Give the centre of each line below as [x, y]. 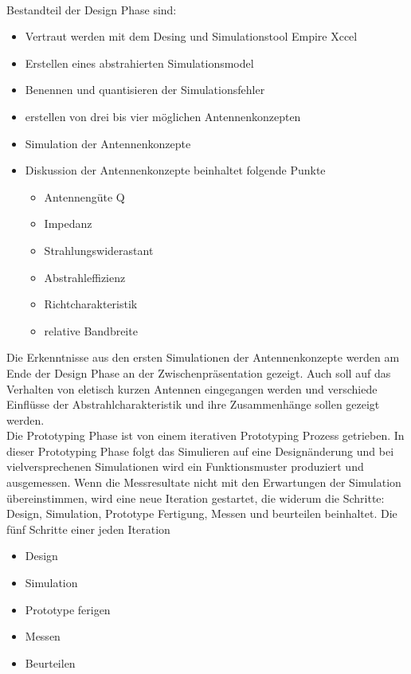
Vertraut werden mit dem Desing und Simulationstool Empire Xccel [191, 36]
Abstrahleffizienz [85, 277]
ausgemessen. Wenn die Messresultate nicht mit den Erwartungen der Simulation [204, 482]
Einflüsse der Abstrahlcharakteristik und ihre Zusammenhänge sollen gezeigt [193, 404]
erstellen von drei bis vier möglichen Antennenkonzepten [163, 116]
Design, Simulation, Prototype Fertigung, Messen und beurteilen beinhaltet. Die [202, 513]
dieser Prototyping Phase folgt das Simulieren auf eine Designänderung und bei [200, 451]
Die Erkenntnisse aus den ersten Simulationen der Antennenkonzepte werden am [203, 357]
